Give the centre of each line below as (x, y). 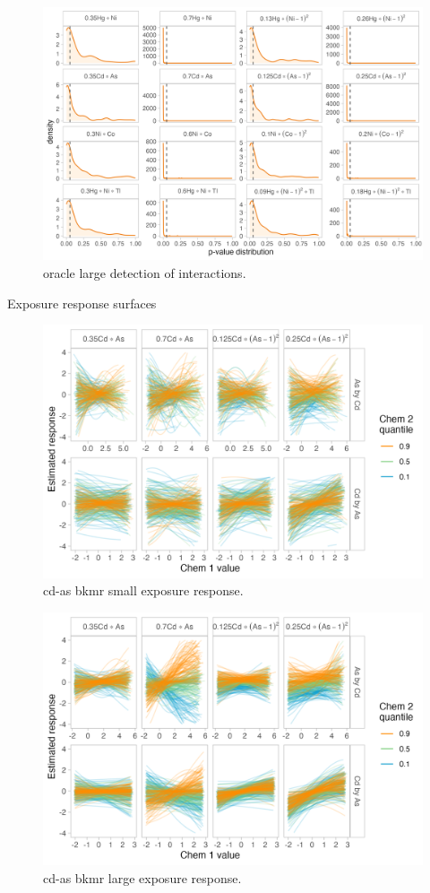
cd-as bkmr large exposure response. (142, 877)
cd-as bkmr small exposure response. (143, 590)
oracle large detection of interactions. (145, 272)
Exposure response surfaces (82, 303)
